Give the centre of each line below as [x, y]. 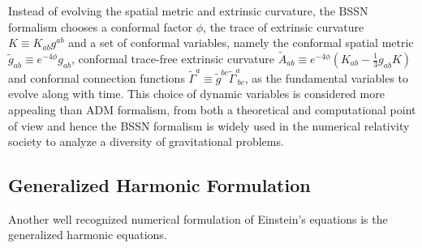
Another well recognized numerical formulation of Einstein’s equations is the [198, 218]
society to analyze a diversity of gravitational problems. [146, 141]
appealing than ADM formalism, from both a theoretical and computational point [212, 109]
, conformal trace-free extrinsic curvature [173, 58]
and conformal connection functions [97, 77]
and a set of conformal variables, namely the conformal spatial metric [241, 43]
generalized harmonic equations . [88, 235]
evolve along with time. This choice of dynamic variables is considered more [196, 94]
